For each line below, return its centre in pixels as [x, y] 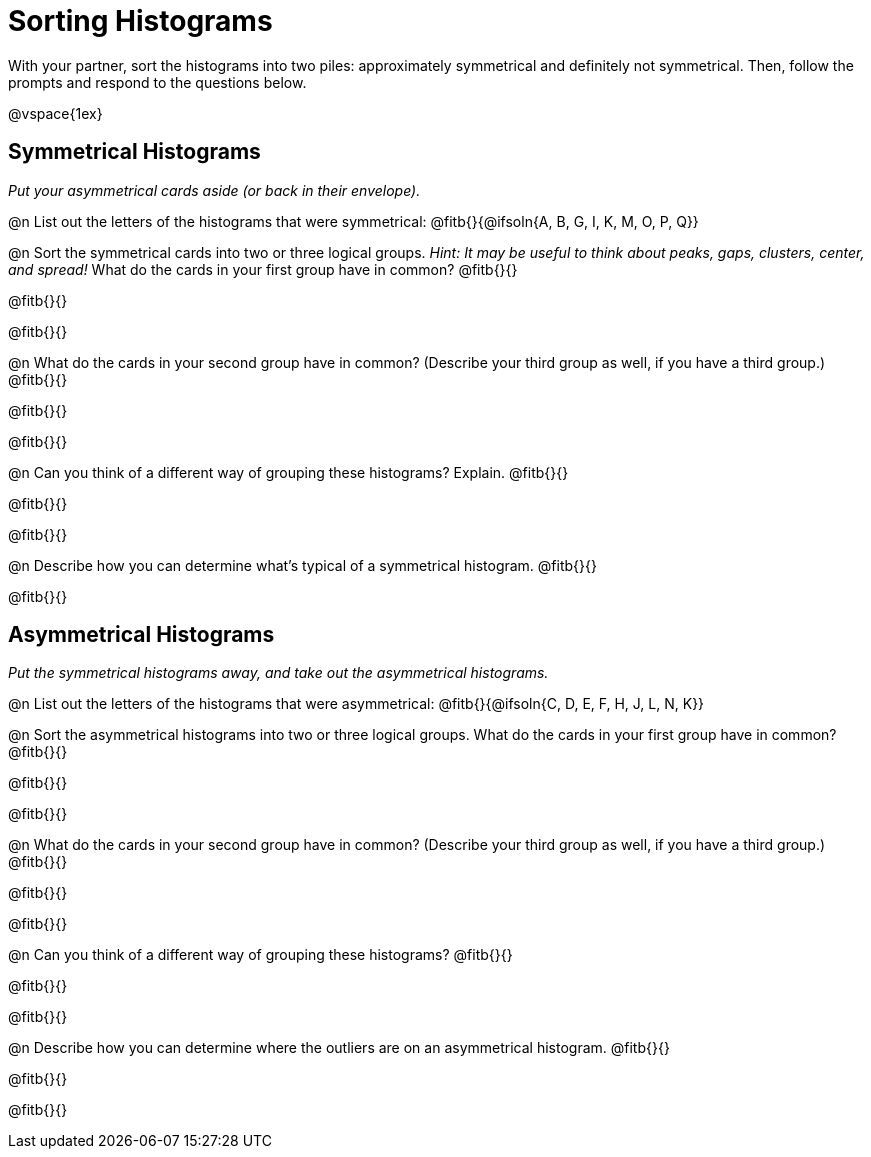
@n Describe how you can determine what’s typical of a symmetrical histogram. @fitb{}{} [302, 565]
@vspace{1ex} [55, 113]
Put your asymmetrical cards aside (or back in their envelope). [214, 190]
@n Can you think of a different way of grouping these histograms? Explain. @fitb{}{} [288, 472]
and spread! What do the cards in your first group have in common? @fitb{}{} [263, 269]
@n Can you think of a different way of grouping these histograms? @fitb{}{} [260, 955]
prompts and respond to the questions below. [157, 82]
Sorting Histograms [140, 21]
